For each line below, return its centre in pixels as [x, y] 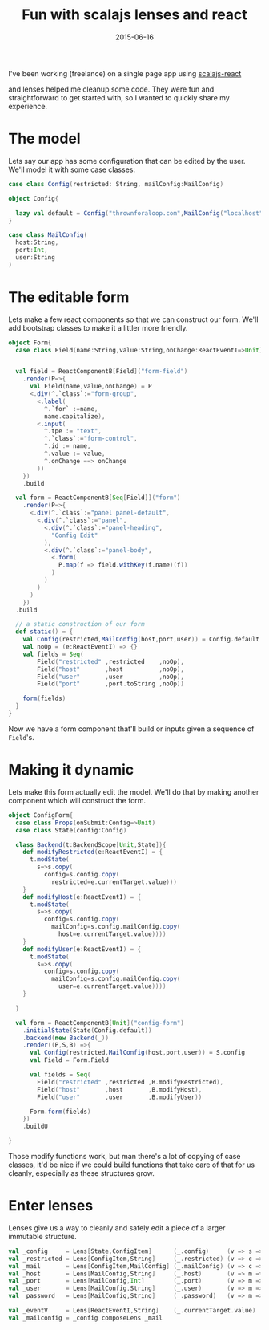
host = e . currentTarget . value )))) [112, 934]
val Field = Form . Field [69, 1060]
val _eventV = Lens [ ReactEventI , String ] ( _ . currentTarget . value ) [132, 1311]
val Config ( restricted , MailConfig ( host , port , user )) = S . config [137, 1053]
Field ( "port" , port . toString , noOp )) [110, 684]
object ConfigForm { [41, 815]
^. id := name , [67, 446]
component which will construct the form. [77, 800]
